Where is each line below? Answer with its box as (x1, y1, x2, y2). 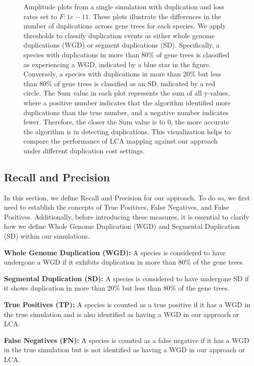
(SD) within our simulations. (4, 231, 90, 241)
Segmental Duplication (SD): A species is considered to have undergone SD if (4, 273, 249, 283)
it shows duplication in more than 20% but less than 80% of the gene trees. (4, 283, 230, 293)
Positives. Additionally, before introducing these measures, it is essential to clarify (4, 211, 250, 221)
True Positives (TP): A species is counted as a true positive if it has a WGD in (4, 299, 251, 310)
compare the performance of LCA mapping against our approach (23, 136, 218, 146)
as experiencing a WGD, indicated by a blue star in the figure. (23, 59, 211, 69)
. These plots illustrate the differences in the (89, 11, 221, 21)
